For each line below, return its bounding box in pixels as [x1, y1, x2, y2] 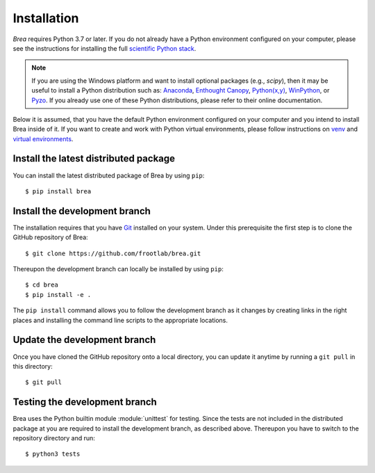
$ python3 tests [25, 450, 81, 458]
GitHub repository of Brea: [12, 233, 88, 241]
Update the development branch [12, 334, 156, 346]
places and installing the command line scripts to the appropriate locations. [12, 316, 228, 324]
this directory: [12, 362, 53, 370]
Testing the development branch [12, 396, 158, 408]
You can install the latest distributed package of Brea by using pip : [12, 171, 205, 179]
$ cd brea [25, 281, 58, 289]
